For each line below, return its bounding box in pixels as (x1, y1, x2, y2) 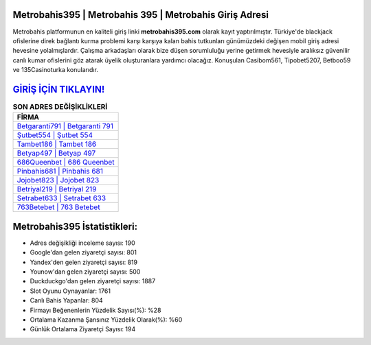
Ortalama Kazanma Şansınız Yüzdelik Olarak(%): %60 (30, 316, 183, 324)
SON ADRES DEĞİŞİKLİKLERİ (12, 102, 108, 112)
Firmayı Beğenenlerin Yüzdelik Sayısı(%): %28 (30, 306, 161, 314)
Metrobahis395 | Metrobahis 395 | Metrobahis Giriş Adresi (12, 9, 269, 21)
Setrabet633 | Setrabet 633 (16, 193, 106, 203)
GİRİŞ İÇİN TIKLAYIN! (12, 83, 105, 95)
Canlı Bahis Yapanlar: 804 (30, 296, 103, 305)
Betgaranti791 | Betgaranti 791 (16, 121, 113, 131)
